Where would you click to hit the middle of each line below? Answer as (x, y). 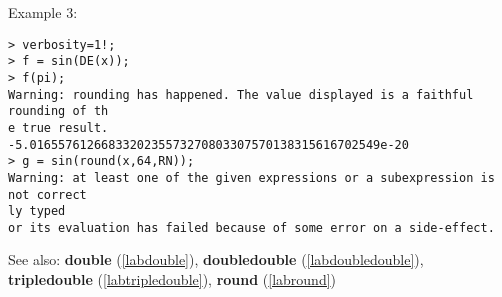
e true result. (58, 127)
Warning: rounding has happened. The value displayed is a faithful (241, 94)
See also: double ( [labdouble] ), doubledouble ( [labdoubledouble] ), (216, 259)
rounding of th (58, 111)
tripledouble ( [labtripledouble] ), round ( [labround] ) (172, 279)
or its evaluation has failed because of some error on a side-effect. (251, 227)
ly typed (37, 211)
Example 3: (43, 12)
